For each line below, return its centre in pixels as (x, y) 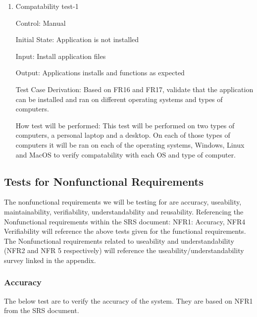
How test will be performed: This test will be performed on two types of (125, 125)
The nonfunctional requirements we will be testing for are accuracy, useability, (123, 202)
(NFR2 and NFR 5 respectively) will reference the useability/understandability (124, 250)
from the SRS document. (42, 310)
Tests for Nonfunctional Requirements (104, 181)
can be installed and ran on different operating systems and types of (119, 99)
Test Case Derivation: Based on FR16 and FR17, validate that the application (134, 89)
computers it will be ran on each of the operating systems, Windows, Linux (130, 144)
